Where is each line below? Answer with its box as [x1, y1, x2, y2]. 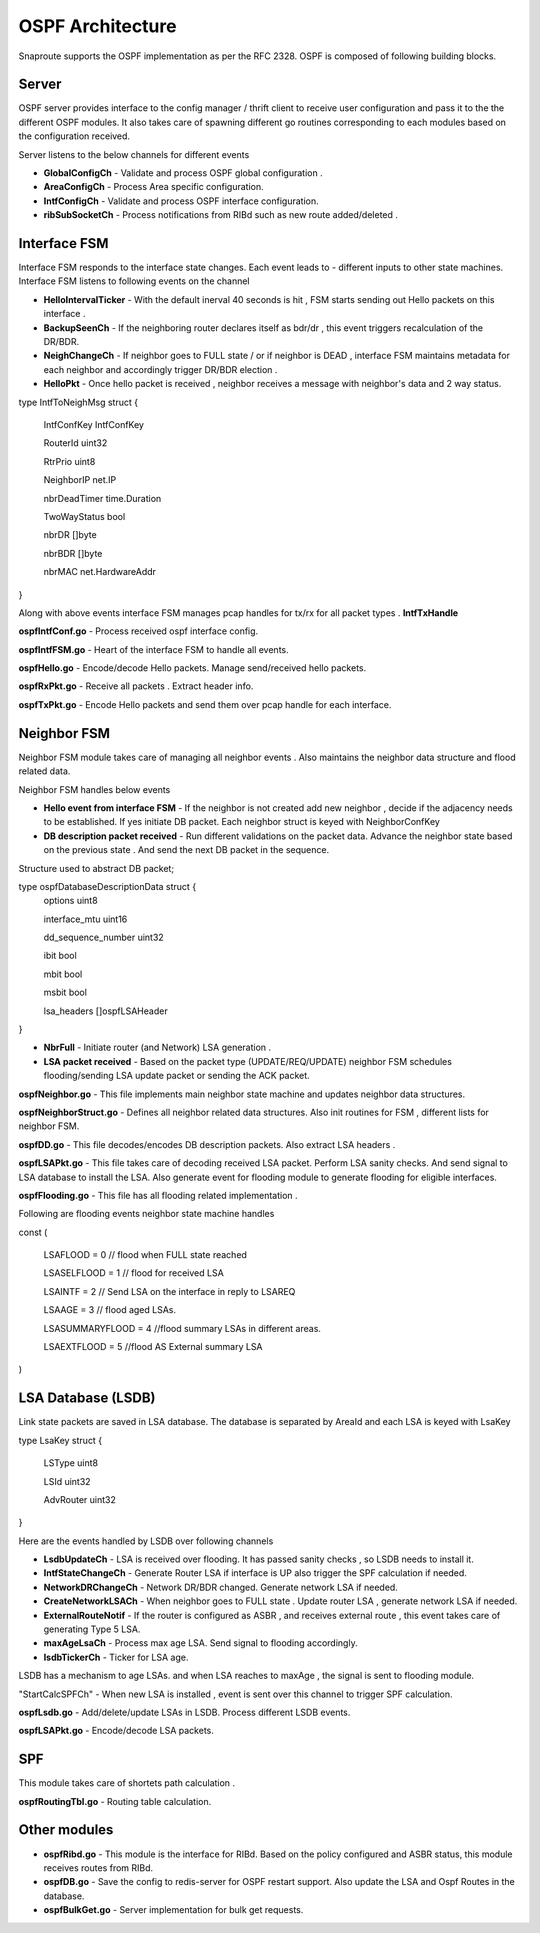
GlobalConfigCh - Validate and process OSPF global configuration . [43, 167, 324, 179]
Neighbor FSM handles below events [18, 783, 171, 795]
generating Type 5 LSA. [43, 1623, 141, 1635]
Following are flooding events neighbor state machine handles [18, 1208, 275, 1220]
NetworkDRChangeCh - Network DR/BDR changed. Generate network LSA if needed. [43, 1581, 399, 1593]
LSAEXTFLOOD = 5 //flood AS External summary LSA [43, 1341, 264, 1353]
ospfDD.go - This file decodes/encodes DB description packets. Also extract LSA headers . [18, 1138, 396, 1150]
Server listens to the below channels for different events [18, 148, 250, 160]
